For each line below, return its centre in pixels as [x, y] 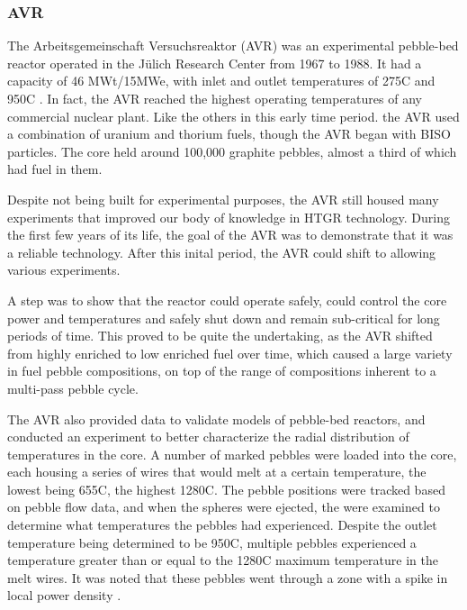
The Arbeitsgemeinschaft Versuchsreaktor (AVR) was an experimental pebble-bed [233, 46]
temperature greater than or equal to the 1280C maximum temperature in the [223, 560]
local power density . [64, 595]
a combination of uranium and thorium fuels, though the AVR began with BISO [229, 134]
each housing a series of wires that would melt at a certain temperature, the [217, 472]
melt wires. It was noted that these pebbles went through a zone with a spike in [228, 577]
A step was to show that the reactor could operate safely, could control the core [227, 300]
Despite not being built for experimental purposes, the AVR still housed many [223, 199]
